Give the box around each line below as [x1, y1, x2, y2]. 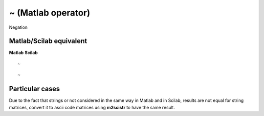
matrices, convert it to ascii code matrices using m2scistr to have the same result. [9, 104, 175, 110]
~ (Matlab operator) [9, 7, 90, 18]
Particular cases [9, 85, 60, 93]
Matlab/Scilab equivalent [9, 37, 88, 45]
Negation [9, 24, 28, 30]
